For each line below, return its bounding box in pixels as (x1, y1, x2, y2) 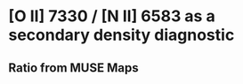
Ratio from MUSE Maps (8, 60, 139, 75)
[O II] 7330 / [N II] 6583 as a (8, 6, 215, 27)
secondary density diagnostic (8, 25, 235, 45)
